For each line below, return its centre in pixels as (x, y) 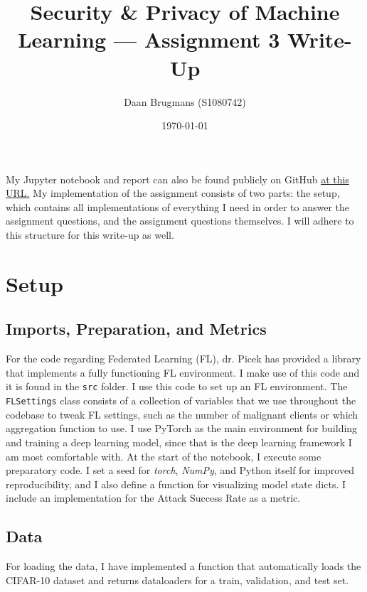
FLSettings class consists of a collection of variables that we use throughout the (181, 400)
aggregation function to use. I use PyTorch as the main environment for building (182, 428)
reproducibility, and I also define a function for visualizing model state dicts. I (176, 484)
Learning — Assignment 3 (149, 39)
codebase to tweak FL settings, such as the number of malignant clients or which (182, 414)
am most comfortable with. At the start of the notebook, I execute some (164, 456)
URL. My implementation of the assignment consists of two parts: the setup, (173, 193)
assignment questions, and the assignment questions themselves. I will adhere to (180, 221)
